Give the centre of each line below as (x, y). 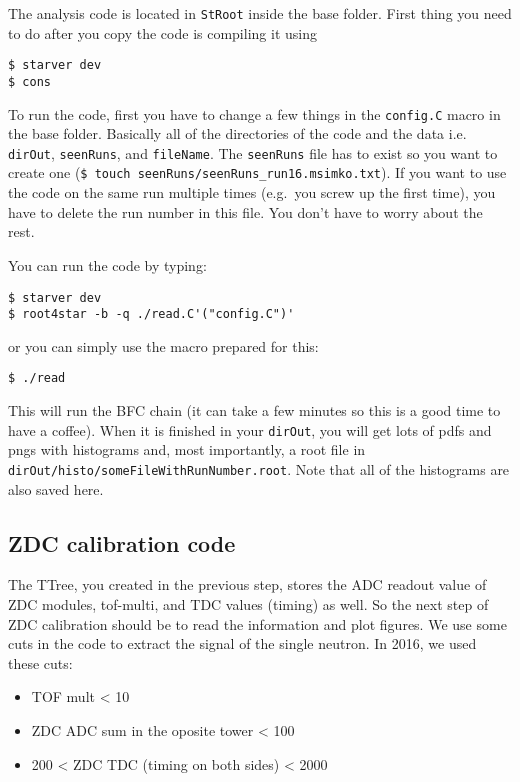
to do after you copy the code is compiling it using (162, 32)
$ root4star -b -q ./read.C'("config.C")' (151, 314)
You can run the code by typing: (107, 264)
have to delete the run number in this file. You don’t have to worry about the (245, 211)
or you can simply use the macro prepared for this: (163, 345)
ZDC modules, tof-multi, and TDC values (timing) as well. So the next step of (248, 603)
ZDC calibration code (122, 542)
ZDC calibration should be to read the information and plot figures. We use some (257, 623)
